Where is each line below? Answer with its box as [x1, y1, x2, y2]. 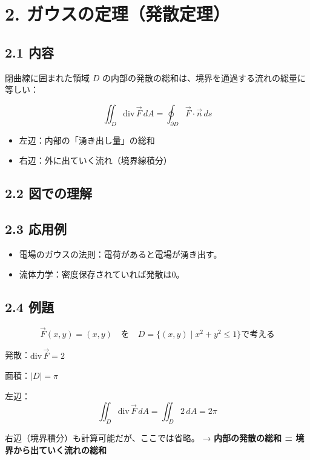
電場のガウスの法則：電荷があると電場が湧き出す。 [19, 247, 222, 260]
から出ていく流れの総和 [13, 443, 107, 456]
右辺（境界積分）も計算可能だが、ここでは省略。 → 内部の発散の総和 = [5, 432, 292, 444]
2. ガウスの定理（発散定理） [5, 1, 230, 26]
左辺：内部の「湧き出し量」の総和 [19, 133, 155, 146]
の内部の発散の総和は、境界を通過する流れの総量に [102, 71, 306, 84]
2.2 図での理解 [5, 184, 92, 202]
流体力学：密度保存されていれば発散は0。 [19, 268, 185, 281]
